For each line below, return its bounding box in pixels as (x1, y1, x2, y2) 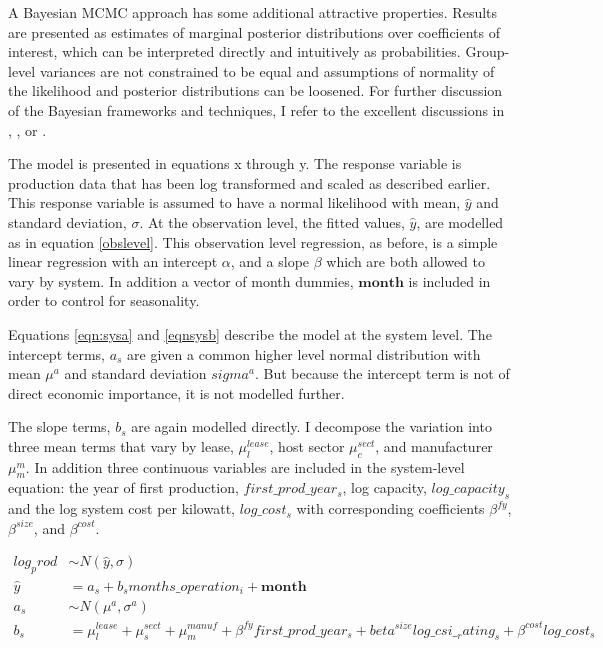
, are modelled (416, 211, 504, 232)
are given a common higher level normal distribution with (127, 343, 481, 364)
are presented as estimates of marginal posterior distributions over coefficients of (8, 21, 501, 42)
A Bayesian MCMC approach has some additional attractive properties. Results (8, 2, 498, 22)
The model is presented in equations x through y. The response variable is (8, 153, 462, 174)
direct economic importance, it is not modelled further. (8, 382, 345, 403)
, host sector (269, 435, 345, 456)
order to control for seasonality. (8, 290, 200, 311)
